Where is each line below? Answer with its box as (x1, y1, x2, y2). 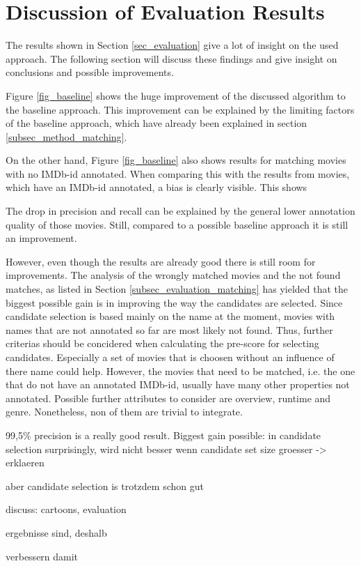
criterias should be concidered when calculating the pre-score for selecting (6, 336, 319, 351)
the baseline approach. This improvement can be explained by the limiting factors (6, 102, 355, 116)
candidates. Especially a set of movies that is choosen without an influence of (6, 350, 335, 364)
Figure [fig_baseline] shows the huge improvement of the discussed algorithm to (6, 88, 346, 102)
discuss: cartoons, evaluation (6, 502, 127, 517)
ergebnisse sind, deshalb (6, 525, 107, 540)
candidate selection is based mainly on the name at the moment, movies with (6, 309, 335, 323)
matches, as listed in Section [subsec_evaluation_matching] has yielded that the (6, 282, 348, 296)
